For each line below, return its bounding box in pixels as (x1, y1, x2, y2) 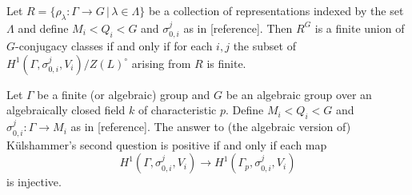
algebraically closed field (6, 101, 126, 118)
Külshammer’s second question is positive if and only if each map (6, 136, 327, 153)
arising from (131, 54, 191, 71)
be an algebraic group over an (226, 86, 372, 102)
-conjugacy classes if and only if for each (15, 38, 213, 54)
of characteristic (138, 101, 217, 118)
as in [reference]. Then (183, 19, 293, 36)
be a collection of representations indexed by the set (148, 2, 404, 18)
